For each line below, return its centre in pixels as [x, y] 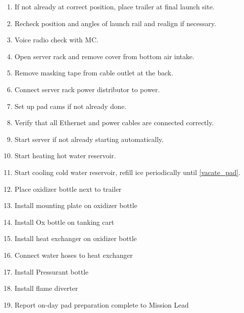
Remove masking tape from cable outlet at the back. [94, 73]
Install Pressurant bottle [52, 271]
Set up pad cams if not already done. [70, 106]
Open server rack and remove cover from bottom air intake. [105, 56]
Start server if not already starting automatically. [89, 139]
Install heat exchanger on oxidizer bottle [76, 238]
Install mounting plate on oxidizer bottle [76, 205]
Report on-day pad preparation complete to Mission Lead [102, 304]
